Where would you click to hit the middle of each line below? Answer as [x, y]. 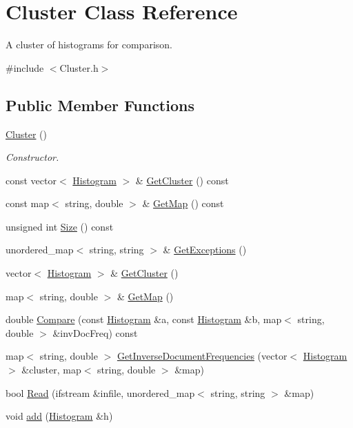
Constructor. [32, 157]
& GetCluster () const [182, 180]
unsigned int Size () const [60, 226]
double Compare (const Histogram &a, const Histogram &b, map [144, 319]
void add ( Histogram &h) [59, 416]
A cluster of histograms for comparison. [89, 45]
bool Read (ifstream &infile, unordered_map [100, 392]
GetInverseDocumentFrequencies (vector [202, 356]
